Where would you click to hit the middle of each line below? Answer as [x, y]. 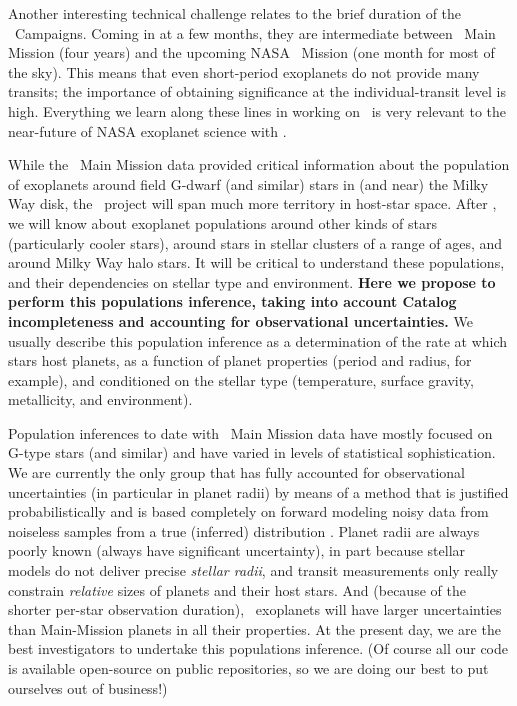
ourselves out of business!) [88, 687]
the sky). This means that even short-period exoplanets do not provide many [244, 71]
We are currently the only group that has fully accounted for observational [236, 472]
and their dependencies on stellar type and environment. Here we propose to [252, 281]
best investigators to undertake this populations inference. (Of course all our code [258, 648]
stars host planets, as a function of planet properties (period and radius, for [240, 360]
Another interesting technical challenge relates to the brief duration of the [235, 13]
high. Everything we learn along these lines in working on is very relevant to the [257, 110]
